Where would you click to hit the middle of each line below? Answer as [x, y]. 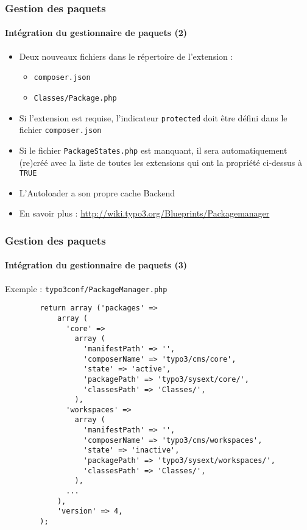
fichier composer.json [60, 130]
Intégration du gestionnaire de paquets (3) [96, 265]
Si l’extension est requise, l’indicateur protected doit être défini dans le [153, 117]
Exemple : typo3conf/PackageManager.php [86, 288]
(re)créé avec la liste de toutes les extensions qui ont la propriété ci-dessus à [161, 162]
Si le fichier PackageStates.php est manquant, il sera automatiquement [153, 150]
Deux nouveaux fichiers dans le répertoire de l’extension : [126, 56]
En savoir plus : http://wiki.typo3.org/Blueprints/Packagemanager [144, 213]
